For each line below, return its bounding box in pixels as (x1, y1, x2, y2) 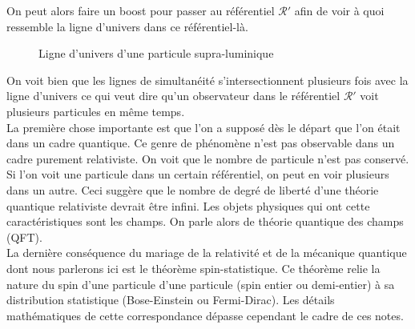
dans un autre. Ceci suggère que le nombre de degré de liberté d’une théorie (6, 181, 379, 198)
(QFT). (6, 228, 42, 245)
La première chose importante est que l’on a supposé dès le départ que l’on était (6, 118, 401, 135)
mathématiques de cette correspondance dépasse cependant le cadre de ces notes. (6, 307, 404, 323)
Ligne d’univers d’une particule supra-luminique (38, 45, 274, 62)
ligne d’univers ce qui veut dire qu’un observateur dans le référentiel (6, 87, 340, 104)
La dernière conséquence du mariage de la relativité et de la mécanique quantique (6, 244, 407, 261)
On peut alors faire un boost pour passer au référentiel (6, 2, 275, 18)
